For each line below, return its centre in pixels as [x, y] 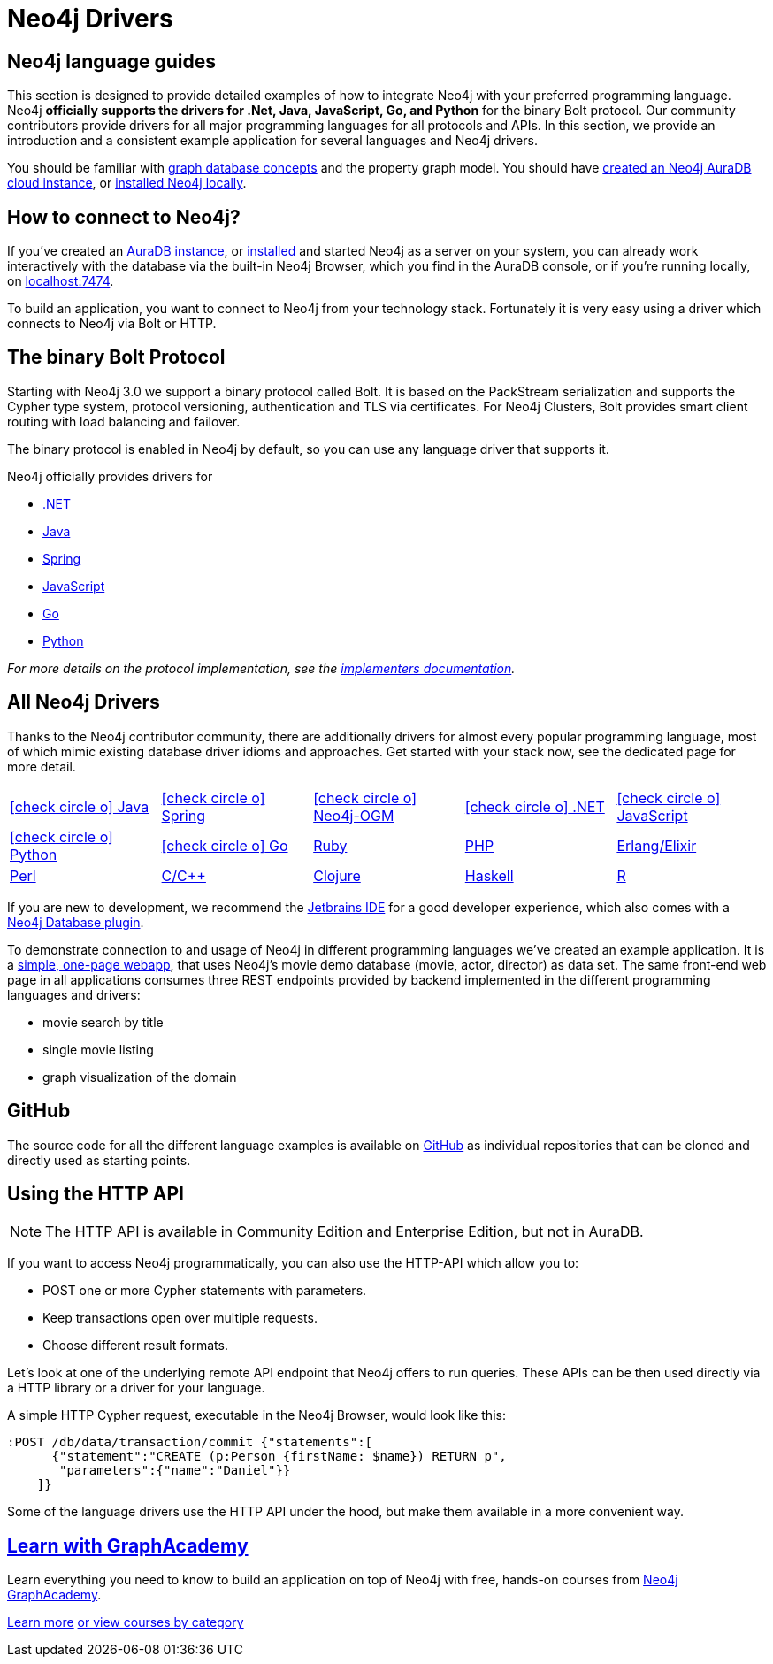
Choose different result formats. [135, 1346]
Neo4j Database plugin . [76, 922]
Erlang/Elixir [657, 845]
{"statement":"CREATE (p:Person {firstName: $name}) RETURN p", [279, 1457]
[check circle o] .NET [535, 806]
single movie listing [98, 1049]
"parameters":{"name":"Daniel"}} [175, 1471]
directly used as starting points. [99, 1160]
